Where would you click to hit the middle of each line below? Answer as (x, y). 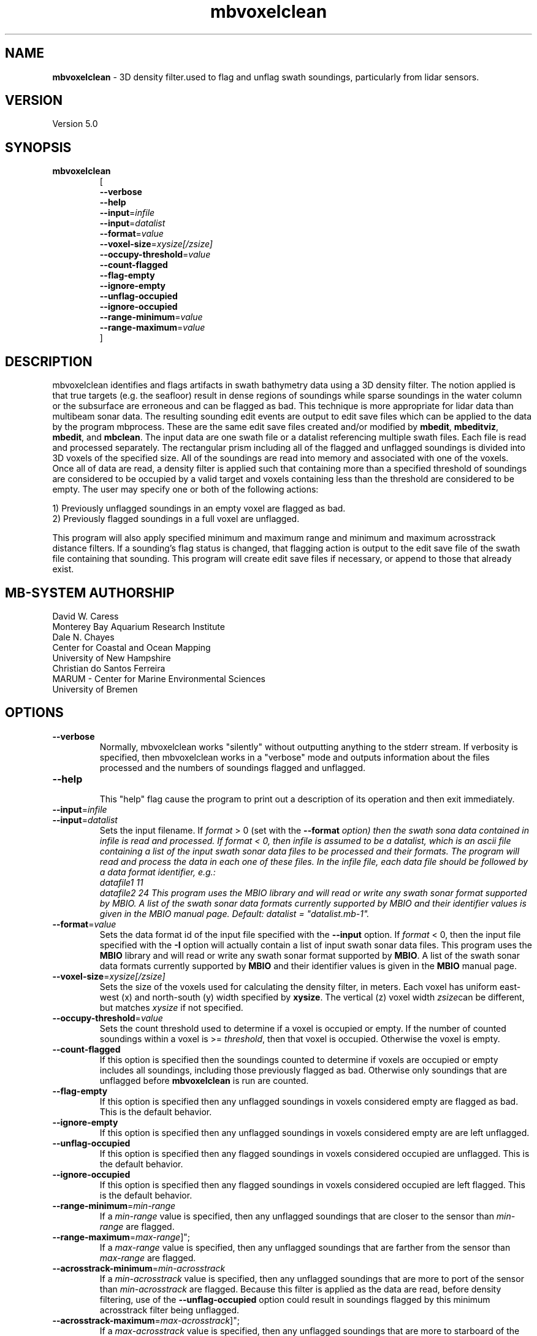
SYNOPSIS (38, 147)
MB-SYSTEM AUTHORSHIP (90, 593)
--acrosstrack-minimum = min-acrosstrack (139, 1268)
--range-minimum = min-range (114, 1205)
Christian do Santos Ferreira (109, 668)
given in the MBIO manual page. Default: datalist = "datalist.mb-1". (234, 913)
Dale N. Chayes (83, 637)
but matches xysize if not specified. (171, 1007)
